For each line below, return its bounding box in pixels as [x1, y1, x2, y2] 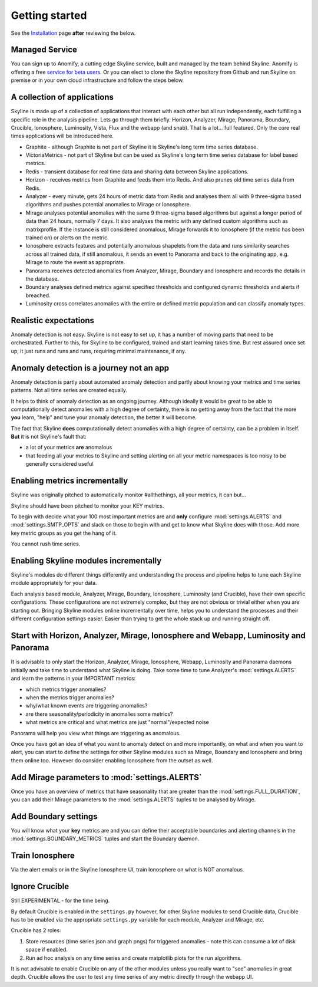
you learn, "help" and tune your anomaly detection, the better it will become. [11, 414, 197, 421]
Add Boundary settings [11, 811, 98, 821]
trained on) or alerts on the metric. [25, 234, 109, 241]
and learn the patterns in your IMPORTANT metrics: [11, 675, 136, 682]
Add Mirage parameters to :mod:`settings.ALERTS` [11, 772, 203, 782]
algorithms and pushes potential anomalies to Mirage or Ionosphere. [25, 201, 191, 208]
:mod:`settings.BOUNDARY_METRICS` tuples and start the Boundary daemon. [11, 835, 200, 843]
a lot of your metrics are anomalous [25, 444, 112, 451]
